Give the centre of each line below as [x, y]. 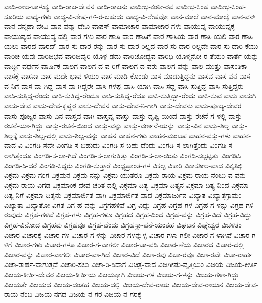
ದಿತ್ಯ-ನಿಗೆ [14, 195]
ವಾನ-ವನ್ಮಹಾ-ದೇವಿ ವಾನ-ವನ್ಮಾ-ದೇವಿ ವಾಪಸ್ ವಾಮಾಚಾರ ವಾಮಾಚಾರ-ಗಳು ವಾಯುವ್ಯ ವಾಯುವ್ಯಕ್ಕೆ [119, 26]
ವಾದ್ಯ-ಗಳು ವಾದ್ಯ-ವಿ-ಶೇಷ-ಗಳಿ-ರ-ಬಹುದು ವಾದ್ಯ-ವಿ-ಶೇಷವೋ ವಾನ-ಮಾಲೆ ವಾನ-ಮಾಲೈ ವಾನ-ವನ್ [141, 16]
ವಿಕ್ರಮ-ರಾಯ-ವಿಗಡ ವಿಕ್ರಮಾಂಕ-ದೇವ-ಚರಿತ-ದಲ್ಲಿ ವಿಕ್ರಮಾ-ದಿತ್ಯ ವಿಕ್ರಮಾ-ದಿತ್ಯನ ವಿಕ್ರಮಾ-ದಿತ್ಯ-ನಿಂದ [117, 185]
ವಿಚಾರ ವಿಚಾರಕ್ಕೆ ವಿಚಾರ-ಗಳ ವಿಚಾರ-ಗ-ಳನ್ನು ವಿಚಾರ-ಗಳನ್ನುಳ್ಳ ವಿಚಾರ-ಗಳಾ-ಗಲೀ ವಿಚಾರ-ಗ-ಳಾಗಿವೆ [118, 234]
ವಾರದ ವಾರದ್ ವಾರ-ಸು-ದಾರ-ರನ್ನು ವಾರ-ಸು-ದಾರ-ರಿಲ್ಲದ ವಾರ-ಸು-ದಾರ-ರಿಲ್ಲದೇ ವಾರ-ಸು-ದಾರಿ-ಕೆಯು [140, 46]
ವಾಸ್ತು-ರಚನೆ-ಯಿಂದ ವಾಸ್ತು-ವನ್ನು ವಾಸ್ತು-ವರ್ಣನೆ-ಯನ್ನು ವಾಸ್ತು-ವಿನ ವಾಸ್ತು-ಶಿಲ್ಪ [137, 125]
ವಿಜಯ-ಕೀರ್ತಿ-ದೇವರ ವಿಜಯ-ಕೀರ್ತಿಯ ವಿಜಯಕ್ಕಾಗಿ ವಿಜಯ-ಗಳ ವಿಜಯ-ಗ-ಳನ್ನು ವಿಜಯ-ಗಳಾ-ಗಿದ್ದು [121, 274]
